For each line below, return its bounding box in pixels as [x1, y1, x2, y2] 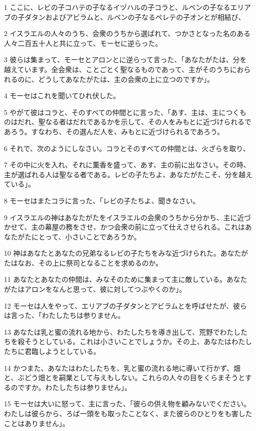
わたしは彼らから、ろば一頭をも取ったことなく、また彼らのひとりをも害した [4, 408, 253, 418]
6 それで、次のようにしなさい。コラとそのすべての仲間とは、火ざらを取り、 [4, 143, 250, 153]
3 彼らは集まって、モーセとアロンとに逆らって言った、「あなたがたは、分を [4, 54, 247, 65]
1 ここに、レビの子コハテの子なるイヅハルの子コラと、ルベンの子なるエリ [4, 2, 244, 12]
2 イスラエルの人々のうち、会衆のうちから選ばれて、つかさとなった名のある [4, 28, 251, 39]
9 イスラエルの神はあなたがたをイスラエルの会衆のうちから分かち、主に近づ [4, 212, 251, 222]
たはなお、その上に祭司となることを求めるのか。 [4, 257, 163, 268]
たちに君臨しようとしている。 [4, 346, 101, 356]
